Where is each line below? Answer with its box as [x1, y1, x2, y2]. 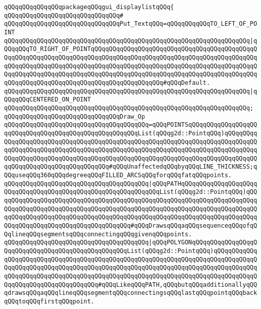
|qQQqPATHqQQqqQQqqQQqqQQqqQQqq [148, 180, 257, 187]
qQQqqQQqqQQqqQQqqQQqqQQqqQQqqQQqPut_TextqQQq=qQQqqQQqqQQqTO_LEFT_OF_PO [4, 20, 257, 28]
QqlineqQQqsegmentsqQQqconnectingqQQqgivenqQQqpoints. [4, 230, 192, 238]
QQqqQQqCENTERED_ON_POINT [4, 96, 91, 104]
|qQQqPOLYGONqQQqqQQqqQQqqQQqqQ [148, 239, 257, 246]
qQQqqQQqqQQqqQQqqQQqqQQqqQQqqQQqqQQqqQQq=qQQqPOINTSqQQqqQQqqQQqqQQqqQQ [4, 121, 257, 129]
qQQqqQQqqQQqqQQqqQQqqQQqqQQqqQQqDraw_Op [4, 113, 145, 120]
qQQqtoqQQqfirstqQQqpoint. [4, 297, 94, 305]
